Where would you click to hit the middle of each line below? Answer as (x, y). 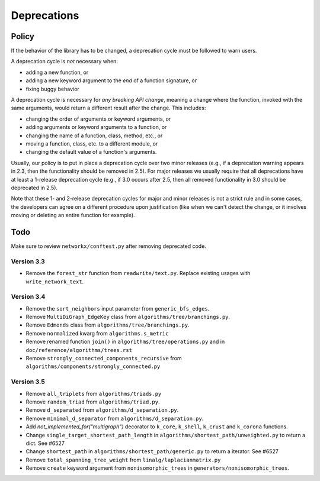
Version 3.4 (28, 297)
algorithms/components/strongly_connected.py (93, 367)
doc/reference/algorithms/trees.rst (79, 350)
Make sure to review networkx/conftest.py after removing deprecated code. (109, 246)
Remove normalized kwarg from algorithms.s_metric (97, 333)
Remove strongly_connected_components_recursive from (104, 359)
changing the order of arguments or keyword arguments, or (98, 119)
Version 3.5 (28, 382)
